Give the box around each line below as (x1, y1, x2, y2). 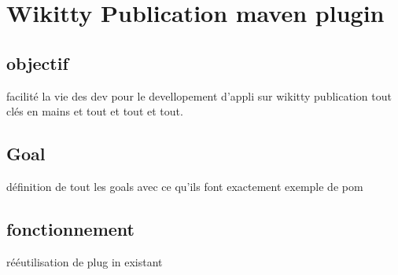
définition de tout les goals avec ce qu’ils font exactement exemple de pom (6, 178, 363, 194)
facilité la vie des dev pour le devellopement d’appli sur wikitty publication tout (6, 87, 392, 104)
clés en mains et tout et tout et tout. (6, 103, 183, 119)
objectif (6, 50, 68, 75)
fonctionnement (6, 216, 135, 240)
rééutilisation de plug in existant (6, 253, 163, 269)
